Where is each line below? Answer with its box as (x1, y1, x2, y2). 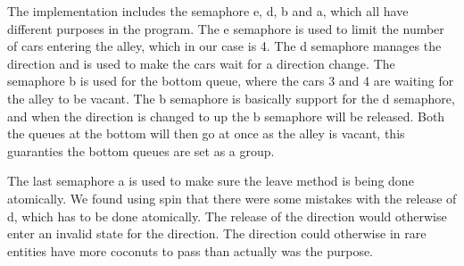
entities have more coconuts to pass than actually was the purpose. (7, 241, 374, 260)
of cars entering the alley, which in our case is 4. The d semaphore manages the (7, 37, 442, 55)
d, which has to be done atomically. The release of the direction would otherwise (7, 206, 447, 225)
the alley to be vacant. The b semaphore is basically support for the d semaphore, (7, 88, 455, 107)
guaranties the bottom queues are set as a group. (7, 141, 275, 160)
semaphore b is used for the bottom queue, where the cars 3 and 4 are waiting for (7, 71, 454, 90)
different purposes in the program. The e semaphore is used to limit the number (7, 19, 444, 37)
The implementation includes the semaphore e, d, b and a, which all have (7, 2, 409, 20)
